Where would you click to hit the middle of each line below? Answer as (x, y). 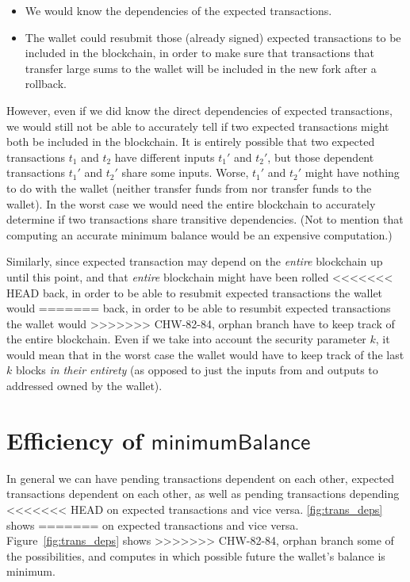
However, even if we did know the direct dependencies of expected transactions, (199, 110)
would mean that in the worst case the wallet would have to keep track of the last (205, 354)
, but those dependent (321, 157)
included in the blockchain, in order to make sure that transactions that (200, 53)
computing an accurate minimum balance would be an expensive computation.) (199, 234)
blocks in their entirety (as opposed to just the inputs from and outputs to (197, 370)
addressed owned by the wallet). (84, 386)
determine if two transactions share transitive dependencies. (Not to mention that (205, 219)
